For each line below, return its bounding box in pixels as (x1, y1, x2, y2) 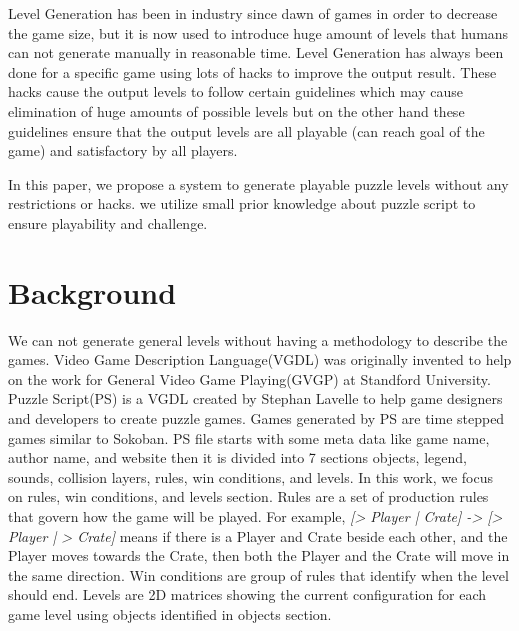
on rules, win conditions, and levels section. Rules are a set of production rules (8, 486, 489, 507)
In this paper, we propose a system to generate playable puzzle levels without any (8, 173, 509, 194)
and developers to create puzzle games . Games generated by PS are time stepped (8, 408, 505, 429)
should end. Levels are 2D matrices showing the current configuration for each (8, 584, 487, 605)
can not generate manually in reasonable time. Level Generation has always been (8, 42, 504, 63)
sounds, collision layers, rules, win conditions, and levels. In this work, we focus (8, 466, 493, 487)
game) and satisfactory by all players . (8, 140, 238, 161)
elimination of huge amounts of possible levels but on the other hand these (8, 100, 465, 121)
